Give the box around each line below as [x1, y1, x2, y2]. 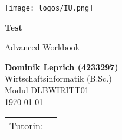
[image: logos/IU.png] [5, 4, 94, 12]
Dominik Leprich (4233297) [5, 60, 118, 73]
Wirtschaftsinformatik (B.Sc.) [5, 72, 112, 84]
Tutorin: [9, 119, 44, 133]
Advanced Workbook [5, 41, 80, 53]
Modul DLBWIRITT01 [5, 84, 89, 96]
